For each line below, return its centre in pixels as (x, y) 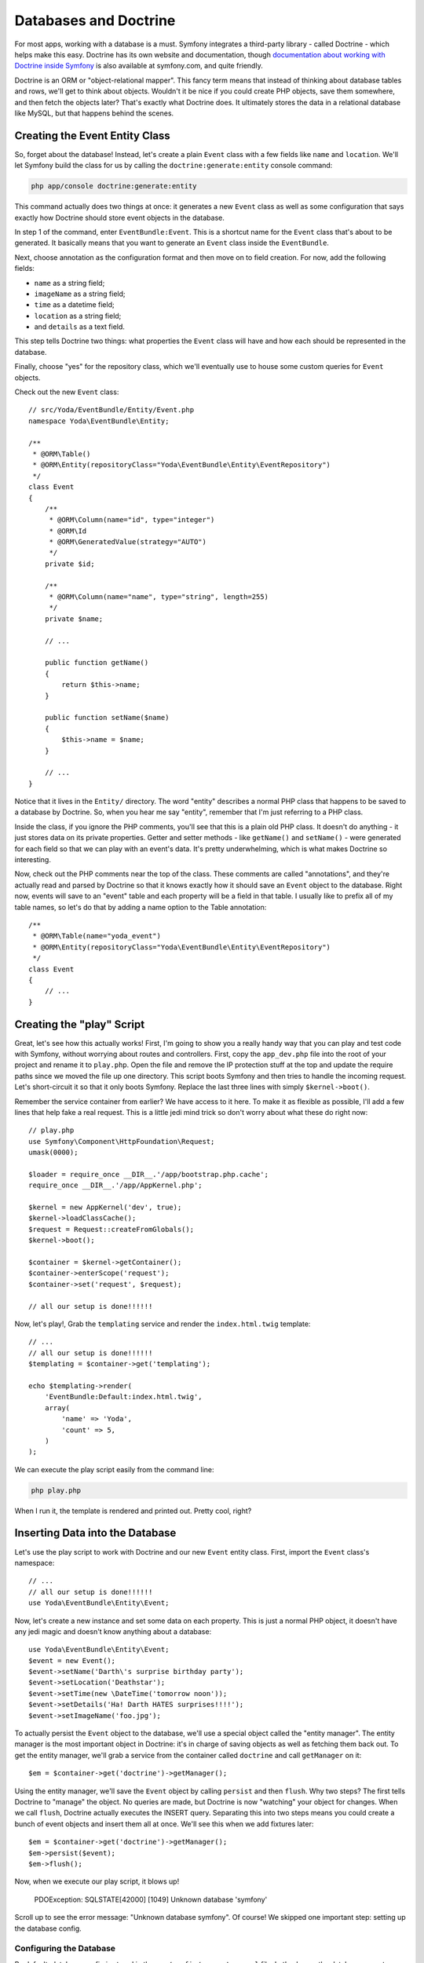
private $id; (69, 564)
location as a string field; (78, 316)
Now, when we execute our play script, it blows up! (97, 1881)
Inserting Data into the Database (95, 1533)
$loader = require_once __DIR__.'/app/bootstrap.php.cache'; (148, 1174)
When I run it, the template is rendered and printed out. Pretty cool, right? (133, 1511)
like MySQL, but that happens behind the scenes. (94, 113)
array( (57, 1408)
